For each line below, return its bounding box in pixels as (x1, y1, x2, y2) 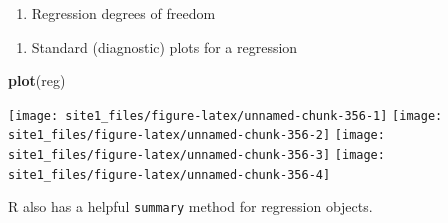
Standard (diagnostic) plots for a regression (31, 36, 298, 57)
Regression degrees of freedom (31, 3, 216, 23)
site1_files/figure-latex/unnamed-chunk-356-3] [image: (8, 148, 385, 163)
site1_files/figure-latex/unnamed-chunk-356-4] (8, 167, 331, 182)
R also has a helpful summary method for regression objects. (8, 196, 373, 217)
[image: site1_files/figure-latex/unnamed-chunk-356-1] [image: (8, 108, 443, 123)
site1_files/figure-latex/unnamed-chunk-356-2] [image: (8, 128, 385, 143)
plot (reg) (8, 70, 66, 91)
